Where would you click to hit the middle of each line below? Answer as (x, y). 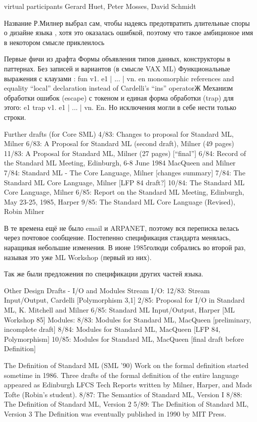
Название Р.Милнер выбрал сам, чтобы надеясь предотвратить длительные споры (127, 23)
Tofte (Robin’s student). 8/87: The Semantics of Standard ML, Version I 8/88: (123, 394)
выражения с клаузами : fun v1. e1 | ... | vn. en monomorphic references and (119, 78)
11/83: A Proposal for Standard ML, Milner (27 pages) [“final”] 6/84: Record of (125, 153)
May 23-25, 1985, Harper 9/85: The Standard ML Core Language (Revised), (120, 201)
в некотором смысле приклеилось (54, 42)
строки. (15, 117)
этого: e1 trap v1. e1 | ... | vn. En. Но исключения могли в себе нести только (120, 107)
